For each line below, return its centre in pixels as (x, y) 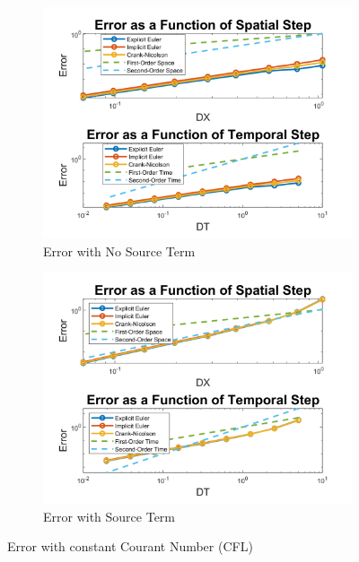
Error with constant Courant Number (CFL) (130, 546)
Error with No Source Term (119, 251)
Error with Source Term (109, 516)
